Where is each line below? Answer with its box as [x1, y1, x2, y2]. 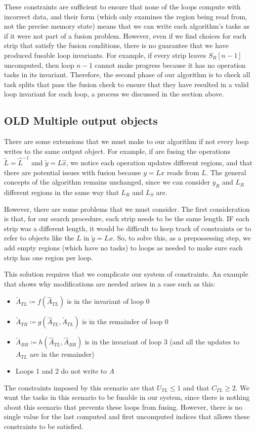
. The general [206, 167, 247, 177]
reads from [167, 167, 199, 177]
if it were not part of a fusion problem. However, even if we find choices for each [4, 30, 247, 41]
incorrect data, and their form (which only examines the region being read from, [4, 11, 247, 21]
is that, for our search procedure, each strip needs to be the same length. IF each [4, 213, 250, 224]
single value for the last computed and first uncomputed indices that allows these [4, 411, 250, 422]
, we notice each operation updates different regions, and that [66, 157, 253, 168]
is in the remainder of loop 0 [82, 316, 169, 327]
